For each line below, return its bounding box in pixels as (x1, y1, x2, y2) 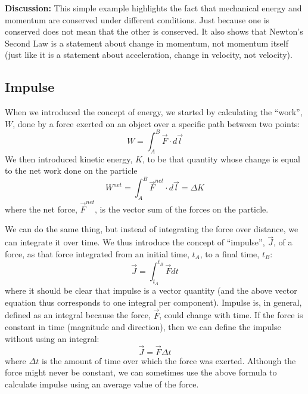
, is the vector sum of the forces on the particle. (95, 202, 269, 215)
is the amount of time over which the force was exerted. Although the (41, 354, 296, 367)
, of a (273, 236, 293, 248)
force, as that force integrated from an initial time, (5, 247, 189, 260)
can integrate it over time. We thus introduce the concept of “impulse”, (5, 236, 265, 248)
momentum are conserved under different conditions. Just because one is (5, 13, 270, 26)
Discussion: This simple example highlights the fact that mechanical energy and (5, 2, 302, 14)
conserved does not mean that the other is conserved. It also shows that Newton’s (5, 25, 303, 38)
